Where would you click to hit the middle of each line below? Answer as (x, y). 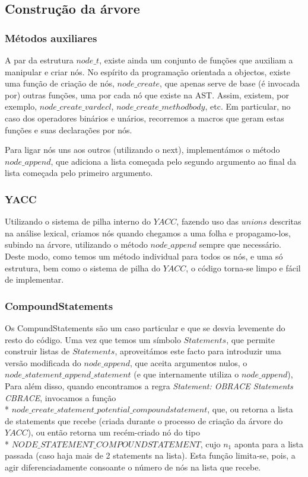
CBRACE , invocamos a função (61, 397)
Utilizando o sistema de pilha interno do (78, 221)
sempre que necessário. (240, 244)
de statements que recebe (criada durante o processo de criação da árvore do (144, 420)
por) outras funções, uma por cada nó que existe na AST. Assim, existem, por (147, 95)
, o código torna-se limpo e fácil (243, 268)
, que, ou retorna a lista (250, 409)
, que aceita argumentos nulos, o (188, 362)
